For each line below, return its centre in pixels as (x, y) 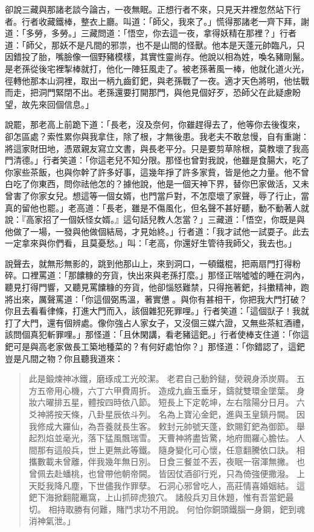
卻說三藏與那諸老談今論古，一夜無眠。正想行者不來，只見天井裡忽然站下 (149, 9)
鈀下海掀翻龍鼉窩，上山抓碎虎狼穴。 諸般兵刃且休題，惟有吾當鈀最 (161, 497)
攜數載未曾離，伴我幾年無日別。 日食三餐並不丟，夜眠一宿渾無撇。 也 (167, 461)
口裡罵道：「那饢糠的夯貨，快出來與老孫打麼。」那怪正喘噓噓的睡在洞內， (165, 275)
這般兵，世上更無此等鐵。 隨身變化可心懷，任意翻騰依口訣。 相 (180, 449)
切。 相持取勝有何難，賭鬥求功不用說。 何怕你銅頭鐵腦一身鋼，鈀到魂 (167, 509)
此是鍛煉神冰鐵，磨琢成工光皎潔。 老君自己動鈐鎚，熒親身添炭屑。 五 (167, 379)
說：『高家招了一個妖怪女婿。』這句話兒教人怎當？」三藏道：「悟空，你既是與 (155, 219)
